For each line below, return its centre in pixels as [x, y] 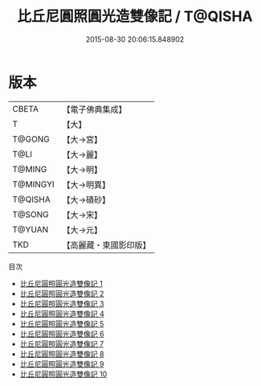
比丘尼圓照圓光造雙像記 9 [62, 363]
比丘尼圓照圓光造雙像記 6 [62, 334]
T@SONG [31, 214]
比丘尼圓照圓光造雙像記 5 [62, 323]
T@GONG [31, 139]
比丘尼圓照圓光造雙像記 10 [63, 374]
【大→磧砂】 [86, 199]
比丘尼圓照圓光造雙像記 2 [62, 294]
